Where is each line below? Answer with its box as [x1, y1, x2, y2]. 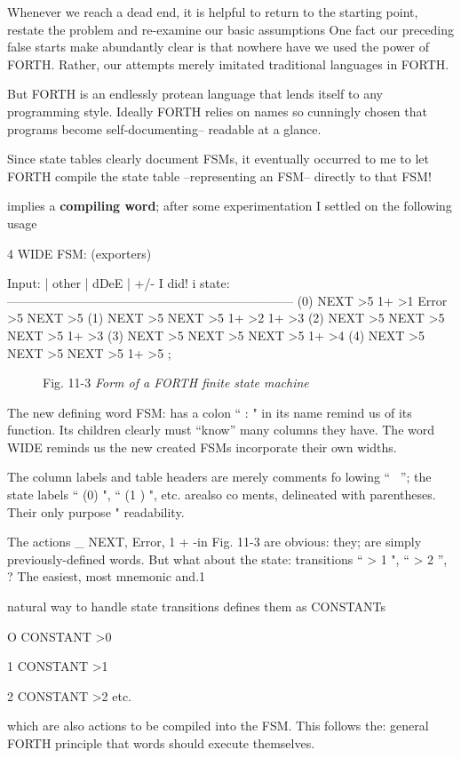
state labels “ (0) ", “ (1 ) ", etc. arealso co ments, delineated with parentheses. [7, 485, 436, 504]
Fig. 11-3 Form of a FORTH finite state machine [43, 373, 309, 392]
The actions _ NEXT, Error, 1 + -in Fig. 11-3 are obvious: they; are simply [7, 532, 422, 551]
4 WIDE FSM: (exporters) [7, 243, 152, 262]
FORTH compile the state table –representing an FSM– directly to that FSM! [7, 166, 432, 185]
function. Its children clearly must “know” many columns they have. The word [7, 420, 434, 439]
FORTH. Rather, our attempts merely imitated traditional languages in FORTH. [7, 54, 449, 73]
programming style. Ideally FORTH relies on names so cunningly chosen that [7, 101, 427, 120]
